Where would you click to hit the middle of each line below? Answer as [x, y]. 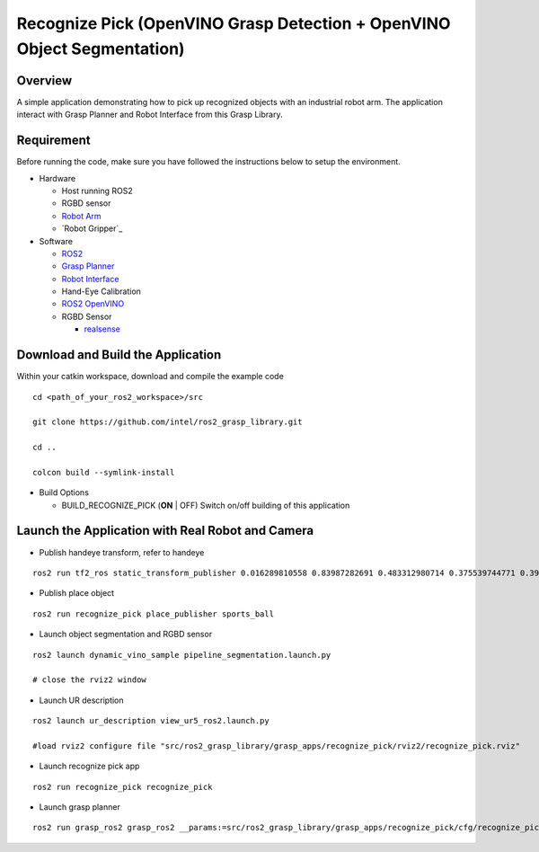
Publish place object [77, 593]
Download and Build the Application [119, 355]
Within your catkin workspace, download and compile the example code [150, 377]
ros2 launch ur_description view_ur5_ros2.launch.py [151, 721]
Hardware [57, 178]
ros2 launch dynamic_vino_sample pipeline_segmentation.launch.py [182, 655]
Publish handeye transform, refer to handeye [122, 552]
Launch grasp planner [80, 807]
